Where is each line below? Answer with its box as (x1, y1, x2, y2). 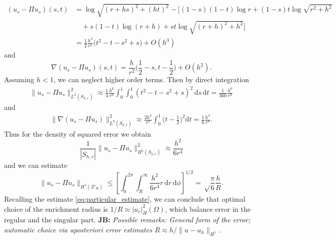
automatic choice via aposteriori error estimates (4, 224, 152, 234)
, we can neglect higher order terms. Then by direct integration (54, 74, 249, 84)
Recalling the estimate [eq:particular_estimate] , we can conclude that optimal (4, 193, 246, 204)
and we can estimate (4, 159, 67, 170)
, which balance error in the (165, 203, 251, 214)
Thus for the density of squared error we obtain (4, 128, 151, 139)
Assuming (4, 74, 34, 84)
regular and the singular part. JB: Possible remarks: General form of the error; (4, 214, 251, 225)
